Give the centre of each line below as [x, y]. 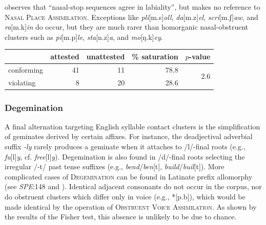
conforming [26, 69]
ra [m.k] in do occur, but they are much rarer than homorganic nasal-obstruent [127, 27]
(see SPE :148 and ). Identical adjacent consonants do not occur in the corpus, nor [133, 186]
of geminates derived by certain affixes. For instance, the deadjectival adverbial [129, 136]
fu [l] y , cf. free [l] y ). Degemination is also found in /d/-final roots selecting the [125, 156]
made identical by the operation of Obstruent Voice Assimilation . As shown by [131, 206]
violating [22, 82]
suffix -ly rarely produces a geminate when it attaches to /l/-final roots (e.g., [125, 147]
